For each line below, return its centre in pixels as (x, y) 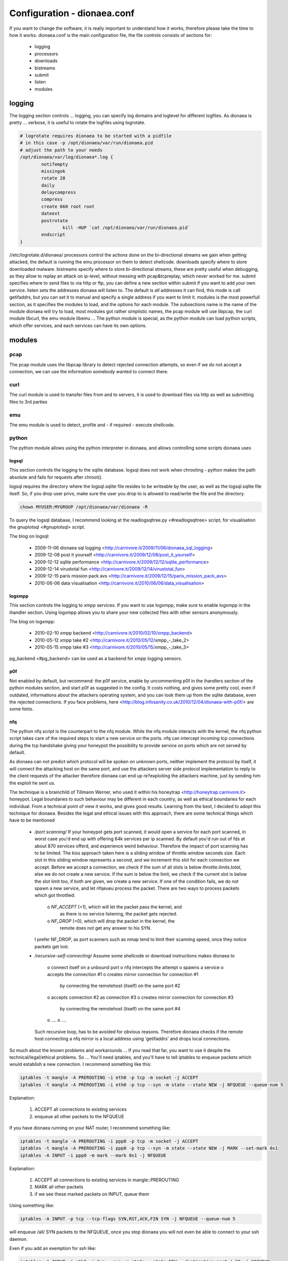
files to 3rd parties (28, 402)
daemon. (18, 1239)
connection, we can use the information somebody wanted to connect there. (89, 372)
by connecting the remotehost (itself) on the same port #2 (120, 986)
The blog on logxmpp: (32, 621)
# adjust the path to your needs (61, 150)
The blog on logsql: (30, 536)
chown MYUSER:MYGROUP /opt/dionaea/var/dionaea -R (84, 507)
